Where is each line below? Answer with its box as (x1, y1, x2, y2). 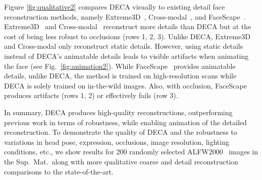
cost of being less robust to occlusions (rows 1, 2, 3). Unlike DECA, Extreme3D (4, 31, 250, 41)
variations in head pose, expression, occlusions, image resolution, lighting (4, 136, 229, 147)
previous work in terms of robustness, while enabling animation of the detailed (4, 117, 247, 127)
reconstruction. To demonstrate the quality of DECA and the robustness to (4, 127, 237, 137)
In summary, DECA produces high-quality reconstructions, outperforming (4, 107, 233, 117)
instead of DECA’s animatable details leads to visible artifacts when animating (4, 50, 249, 61)
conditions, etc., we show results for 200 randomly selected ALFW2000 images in (4, 146, 258, 157)
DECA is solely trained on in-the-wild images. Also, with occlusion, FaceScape (4, 80, 247, 91)
